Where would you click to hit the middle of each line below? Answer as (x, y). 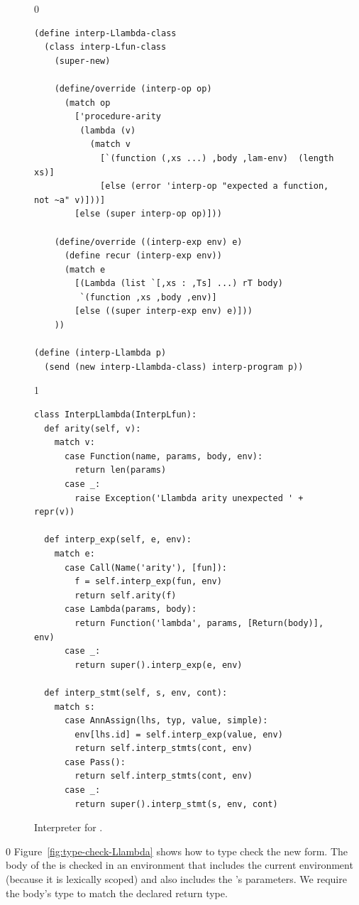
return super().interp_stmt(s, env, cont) (176, 804)
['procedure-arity (118, 117)
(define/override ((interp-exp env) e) (148, 242)
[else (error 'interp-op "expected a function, (215, 186)
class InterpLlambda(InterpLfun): (116, 415)
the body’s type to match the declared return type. (117, 893)
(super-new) (82, 61)
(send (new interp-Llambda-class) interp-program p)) (174, 367)
